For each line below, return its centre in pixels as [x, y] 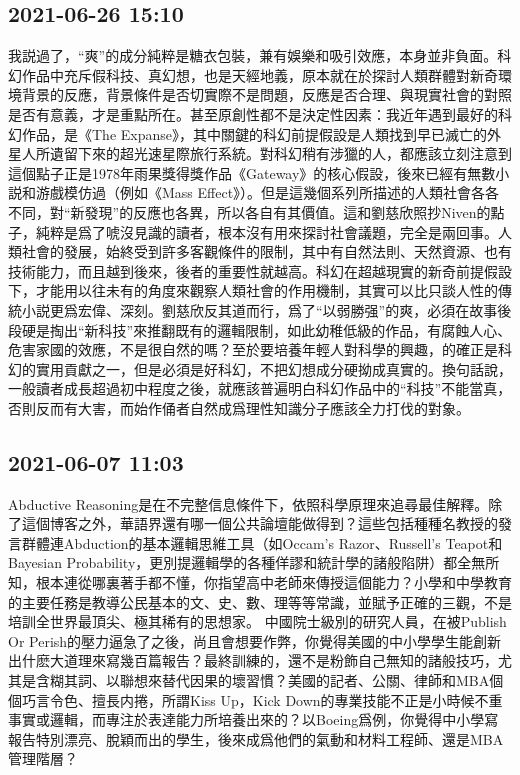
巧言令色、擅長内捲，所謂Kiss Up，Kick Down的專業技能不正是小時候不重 [262, 699]
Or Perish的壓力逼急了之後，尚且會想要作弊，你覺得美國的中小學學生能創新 [255, 640]
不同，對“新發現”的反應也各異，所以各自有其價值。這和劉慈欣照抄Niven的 [249, 211]
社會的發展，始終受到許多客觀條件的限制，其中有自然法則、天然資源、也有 [266, 251]
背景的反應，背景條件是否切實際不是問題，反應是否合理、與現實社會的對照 [266, 94]
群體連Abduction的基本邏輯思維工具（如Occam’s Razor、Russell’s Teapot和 [262, 542]
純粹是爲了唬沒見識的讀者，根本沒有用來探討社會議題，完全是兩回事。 [266, 231]
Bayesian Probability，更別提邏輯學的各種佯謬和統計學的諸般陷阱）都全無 [247, 562]
